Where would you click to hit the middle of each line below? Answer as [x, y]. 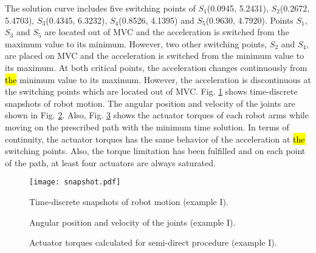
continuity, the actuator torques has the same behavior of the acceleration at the [155, 139]
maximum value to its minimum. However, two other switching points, [136, 43]
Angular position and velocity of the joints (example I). [132, 222]
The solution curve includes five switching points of [100, 8]
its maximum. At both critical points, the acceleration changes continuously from [156, 67]
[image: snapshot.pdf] [75, 182]
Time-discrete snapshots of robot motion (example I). [129, 201]
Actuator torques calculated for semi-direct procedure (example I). [153, 242]
